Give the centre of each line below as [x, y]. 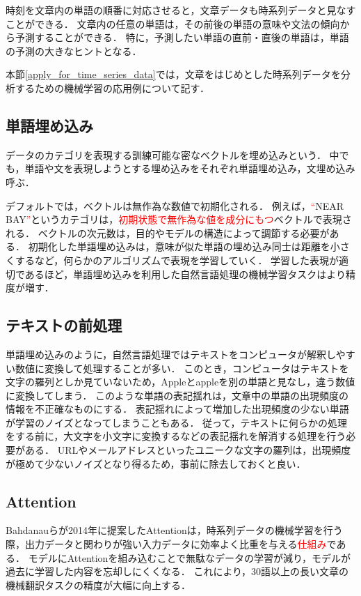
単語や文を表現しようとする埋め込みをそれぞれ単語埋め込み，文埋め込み [190, 168]
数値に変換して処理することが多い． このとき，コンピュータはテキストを [182, 368]
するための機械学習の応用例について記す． [112, 87]
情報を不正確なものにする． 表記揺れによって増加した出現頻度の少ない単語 [177, 409]
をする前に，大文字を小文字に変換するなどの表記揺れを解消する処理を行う [176, 436]
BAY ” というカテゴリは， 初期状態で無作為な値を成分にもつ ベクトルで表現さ [179, 219]
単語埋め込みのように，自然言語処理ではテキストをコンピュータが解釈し [171, 354]
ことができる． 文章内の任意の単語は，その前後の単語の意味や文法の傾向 [173, 23]
